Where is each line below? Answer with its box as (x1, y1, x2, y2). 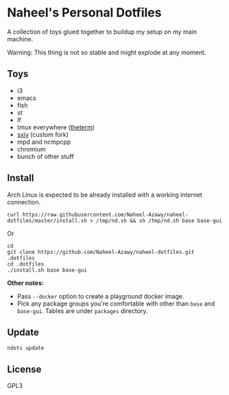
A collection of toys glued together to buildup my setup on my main (7, 28, 197, 36)
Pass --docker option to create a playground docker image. (16, 292, 184, 300)
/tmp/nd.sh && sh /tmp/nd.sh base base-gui (95, 217, 223, 224)
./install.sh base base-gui (7, 266, 88, 273)
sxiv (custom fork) (16, 130, 69, 138)
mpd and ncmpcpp (16, 138, 71, 146)
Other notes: (7, 279, 45, 287)
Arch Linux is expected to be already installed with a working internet (7, 191, 202, 199)
